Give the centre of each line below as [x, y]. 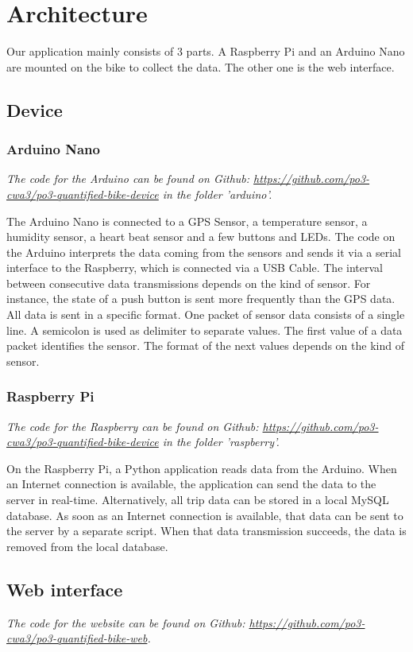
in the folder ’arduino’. [217, 194]
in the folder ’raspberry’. [221, 442]
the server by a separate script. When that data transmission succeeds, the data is [206, 531]
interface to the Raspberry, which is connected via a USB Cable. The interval [195, 268]
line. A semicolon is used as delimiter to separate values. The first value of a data [205, 330]
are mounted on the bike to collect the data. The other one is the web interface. [201, 66]
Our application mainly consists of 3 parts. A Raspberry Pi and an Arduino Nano [206, 51]
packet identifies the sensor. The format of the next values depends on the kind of [205, 345]
